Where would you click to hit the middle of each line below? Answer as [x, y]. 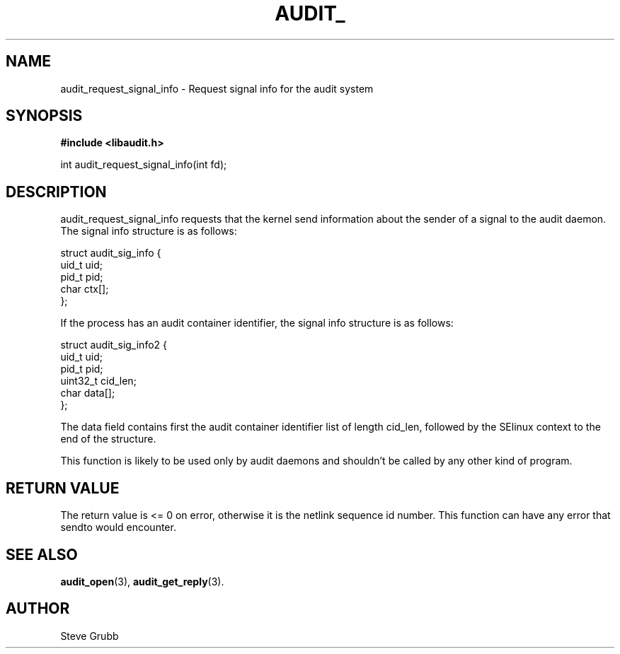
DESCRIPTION [56, 192]
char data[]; [88, 393]
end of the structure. [108, 439]
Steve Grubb [90, 636]
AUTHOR [38, 609]
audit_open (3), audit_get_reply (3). [142, 581]
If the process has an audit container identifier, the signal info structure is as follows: [257, 323]
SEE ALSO [42, 554]
